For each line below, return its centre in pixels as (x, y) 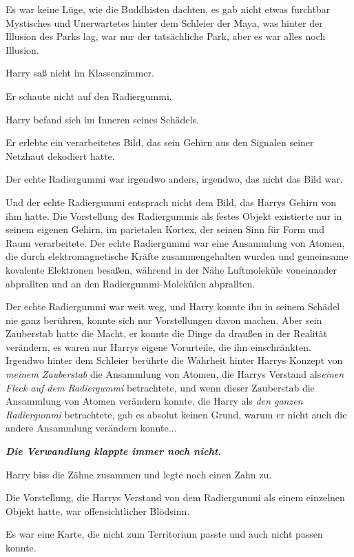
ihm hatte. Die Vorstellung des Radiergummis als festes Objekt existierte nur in (174, 215)
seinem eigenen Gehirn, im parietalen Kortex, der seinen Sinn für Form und (165, 229)
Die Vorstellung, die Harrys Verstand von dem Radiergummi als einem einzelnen (175, 497)
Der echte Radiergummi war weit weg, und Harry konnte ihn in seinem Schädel (173, 306)
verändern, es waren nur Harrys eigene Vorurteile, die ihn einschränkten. (158, 346)
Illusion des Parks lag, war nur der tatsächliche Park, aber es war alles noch (166, 36)
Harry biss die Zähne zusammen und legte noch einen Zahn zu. (139, 474)
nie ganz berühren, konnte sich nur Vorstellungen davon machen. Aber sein (164, 320)
